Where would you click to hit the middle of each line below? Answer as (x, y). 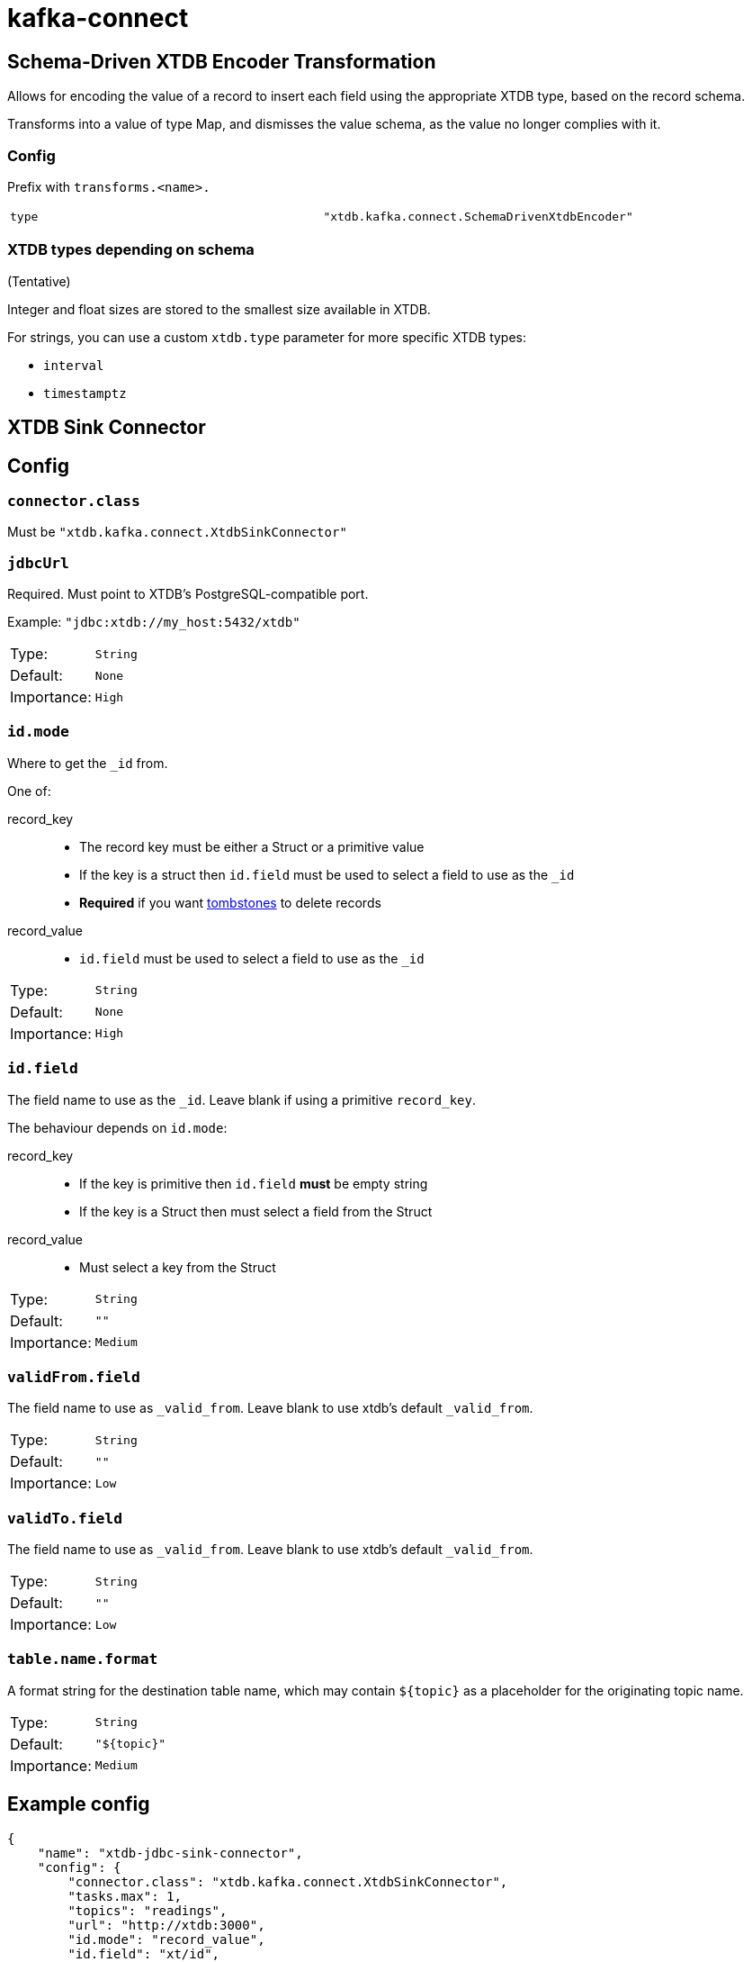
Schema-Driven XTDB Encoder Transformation (222, 61)
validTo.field (65, 1518)
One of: (29, 791)
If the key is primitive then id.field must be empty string (254, 1183)
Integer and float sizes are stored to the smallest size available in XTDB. (219, 309)
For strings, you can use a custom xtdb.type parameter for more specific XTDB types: (267, 337)
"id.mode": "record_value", (166, 1939)
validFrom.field (74, 1377)
